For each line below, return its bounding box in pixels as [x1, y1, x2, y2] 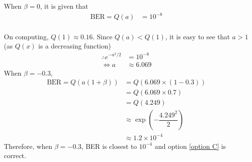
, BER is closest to [81, 141, 137, 151]
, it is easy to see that [165, 31, 230, 41]
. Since [92, 31, 112, 41]
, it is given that [40, 1, 89, 11]
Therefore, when [4, 141, 53, 151]
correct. [4, 150, 26, 161]
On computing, [4, 31, 49, 41]
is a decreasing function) [38, 41, 111, 51]
